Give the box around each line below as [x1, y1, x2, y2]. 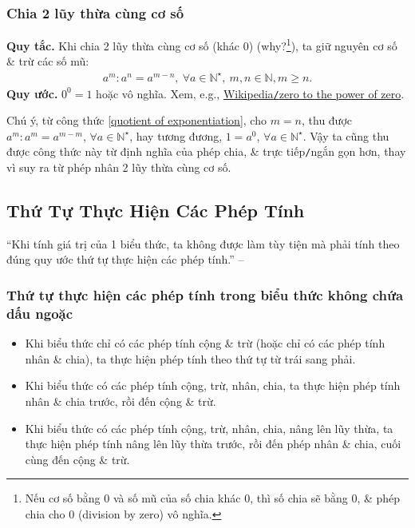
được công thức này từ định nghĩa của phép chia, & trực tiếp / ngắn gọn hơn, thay [6, 143, 406, 160]
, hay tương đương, [129, 127, 223, 144]
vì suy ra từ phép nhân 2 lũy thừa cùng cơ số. [6, 159, 231, 176]
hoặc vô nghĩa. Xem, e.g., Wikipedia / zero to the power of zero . [96, 85, 405, 101]
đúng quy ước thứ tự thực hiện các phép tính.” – [6, 251, 244, 268]
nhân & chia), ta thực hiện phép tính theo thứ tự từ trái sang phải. [25, 350, 356, 367]
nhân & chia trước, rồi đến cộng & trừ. [25, 393, 216, 409]
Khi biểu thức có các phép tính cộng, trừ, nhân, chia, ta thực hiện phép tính [25, 377, 401, 394]
